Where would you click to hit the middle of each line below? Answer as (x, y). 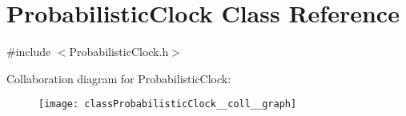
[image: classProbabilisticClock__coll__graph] (168, 104)
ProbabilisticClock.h (119, 52)
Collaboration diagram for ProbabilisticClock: (119, 78)
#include (29, 52)
